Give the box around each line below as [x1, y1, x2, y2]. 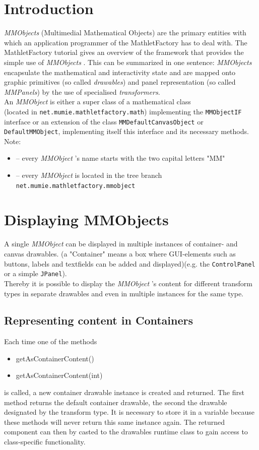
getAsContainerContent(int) [16, 370, 103, 380]
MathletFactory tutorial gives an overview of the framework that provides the [4, 47, 244, 57]
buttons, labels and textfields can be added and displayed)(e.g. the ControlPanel [4, 258, 255, 269]
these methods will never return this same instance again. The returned [4, 416, 225, 427]
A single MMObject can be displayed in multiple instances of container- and [4, 238, 238, 249]
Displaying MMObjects [4, 209, 169, 230]
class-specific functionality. [4, 436, 86, 447]
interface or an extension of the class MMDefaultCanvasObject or [4, 116, 204, 126]
